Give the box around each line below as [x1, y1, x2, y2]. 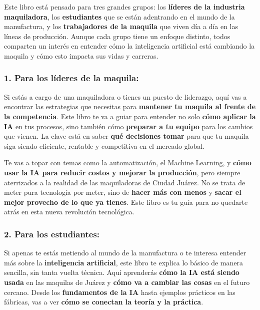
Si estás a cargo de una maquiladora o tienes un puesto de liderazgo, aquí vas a [4, 91, 247, 102]
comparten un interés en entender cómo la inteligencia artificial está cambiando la [4, 41, 255, 51]
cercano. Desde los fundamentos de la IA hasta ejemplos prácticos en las [4, 286, 235, 297]
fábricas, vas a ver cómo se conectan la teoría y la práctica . [4, 296, 203, 307]
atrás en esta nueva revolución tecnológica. [4, 206, 134, 217]
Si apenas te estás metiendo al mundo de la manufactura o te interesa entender [4, 247, 246, 258]
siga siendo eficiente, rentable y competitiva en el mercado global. [4, 140, 205, 151]
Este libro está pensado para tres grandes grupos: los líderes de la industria [4, 2, 245, 12]
